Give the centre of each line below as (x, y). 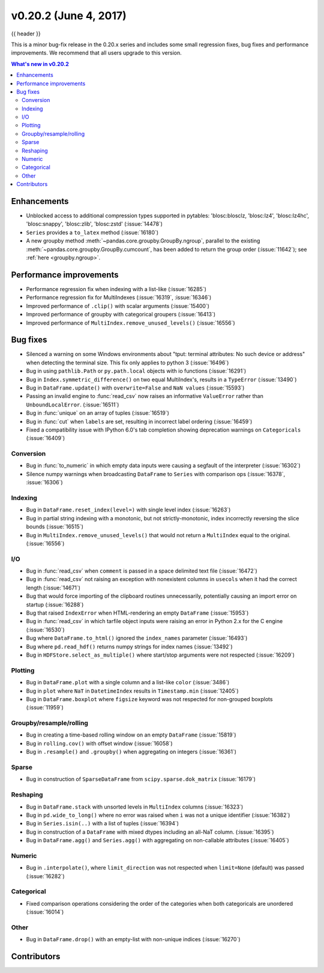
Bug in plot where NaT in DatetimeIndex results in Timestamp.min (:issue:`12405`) (133, 691)
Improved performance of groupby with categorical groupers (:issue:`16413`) (121, 315)
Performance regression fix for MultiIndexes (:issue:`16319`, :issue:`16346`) (119, 298)
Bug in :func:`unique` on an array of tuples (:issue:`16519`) (97, 413)
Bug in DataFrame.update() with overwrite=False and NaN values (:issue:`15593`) (135, 388)
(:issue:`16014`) (45, 912)
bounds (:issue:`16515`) (55, 527)
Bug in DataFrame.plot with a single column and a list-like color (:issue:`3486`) (128, 682)
